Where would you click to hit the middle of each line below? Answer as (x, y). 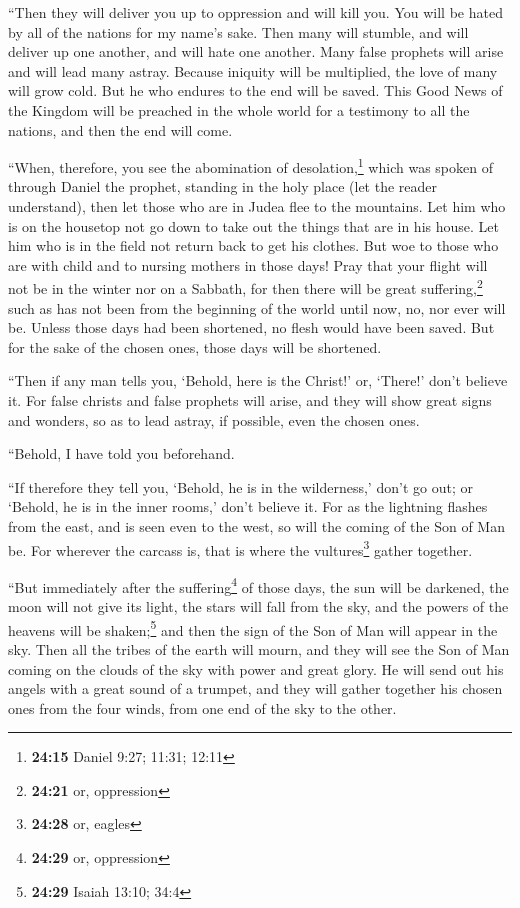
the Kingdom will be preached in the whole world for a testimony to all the (239, 109)
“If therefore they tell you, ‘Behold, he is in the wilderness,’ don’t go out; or (240, 486)
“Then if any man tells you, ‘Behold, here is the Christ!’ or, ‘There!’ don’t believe (258, 380)
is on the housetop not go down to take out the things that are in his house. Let (253, 225)
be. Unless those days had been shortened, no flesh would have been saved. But (251, 327)
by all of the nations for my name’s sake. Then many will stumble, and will (238, 31)
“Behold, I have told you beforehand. (121, 453)
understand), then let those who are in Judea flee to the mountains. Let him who (257, 206)
